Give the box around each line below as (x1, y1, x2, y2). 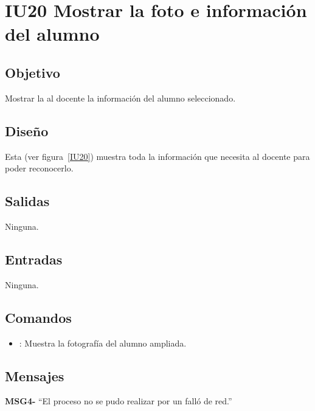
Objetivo (5, 63, 60, 81)
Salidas (5, 192, 50, 210)
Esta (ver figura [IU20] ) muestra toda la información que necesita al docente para (5, 150, 310, 162)
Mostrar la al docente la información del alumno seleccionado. (5, 91, 236, 104)
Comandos (5, 308, 72, 326)
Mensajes (5, 366, 64, 385)
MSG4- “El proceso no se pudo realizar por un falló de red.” (5, 395, 232, 407)
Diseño (5, 121, 49, 140)
